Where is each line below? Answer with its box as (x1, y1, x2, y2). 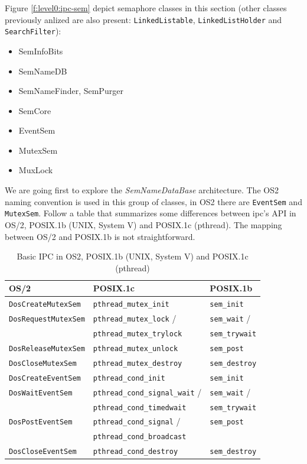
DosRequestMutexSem (9, 315, 85, 324)
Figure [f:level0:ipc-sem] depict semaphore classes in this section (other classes (5, 2, 287, 14)
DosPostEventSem (9, 418, 73, 427)
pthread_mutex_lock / (93, 312, 177, 325)
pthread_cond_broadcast (93, 433, 187, 442)
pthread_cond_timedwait (93, 403, 187, 412)
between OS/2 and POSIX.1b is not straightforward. (5, 230, 195, 242)
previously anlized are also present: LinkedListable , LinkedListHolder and (5, 13, 282, 25)
